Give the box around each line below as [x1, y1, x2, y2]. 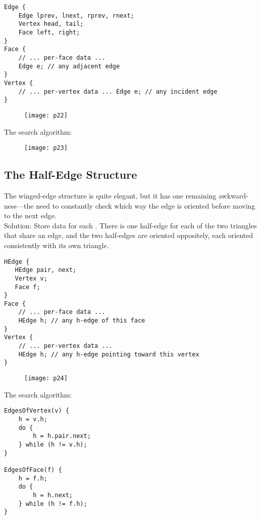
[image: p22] [24, 111, 68, 119]
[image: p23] [24, 144, 68, 152]
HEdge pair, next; [15, 266, 77, 274]
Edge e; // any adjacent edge [18, 62, 120, 70]
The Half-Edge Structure [4, 167, 137, 182]
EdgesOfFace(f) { [4, 466, 62, 473]
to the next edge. [4, 210, 57, 221]
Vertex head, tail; [18, 20, 84, 28]
